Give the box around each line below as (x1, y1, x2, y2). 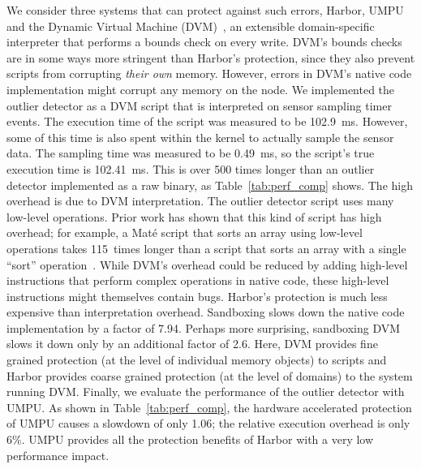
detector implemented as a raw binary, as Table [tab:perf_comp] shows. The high (6, 176, 413, 193)
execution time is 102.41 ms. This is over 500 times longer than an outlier (6, 160, 375, 177)
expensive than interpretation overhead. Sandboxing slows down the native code (6, 303, 405, 321)
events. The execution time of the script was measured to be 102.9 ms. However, (6, 113, 408, 130)
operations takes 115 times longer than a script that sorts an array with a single (6, 239, 406, 256)
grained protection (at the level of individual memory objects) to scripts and (6, 351, 387, 368)
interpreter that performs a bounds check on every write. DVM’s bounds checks (6, 33, 402, 50)
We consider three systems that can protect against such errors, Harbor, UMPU (6, 2, 404, 18)
